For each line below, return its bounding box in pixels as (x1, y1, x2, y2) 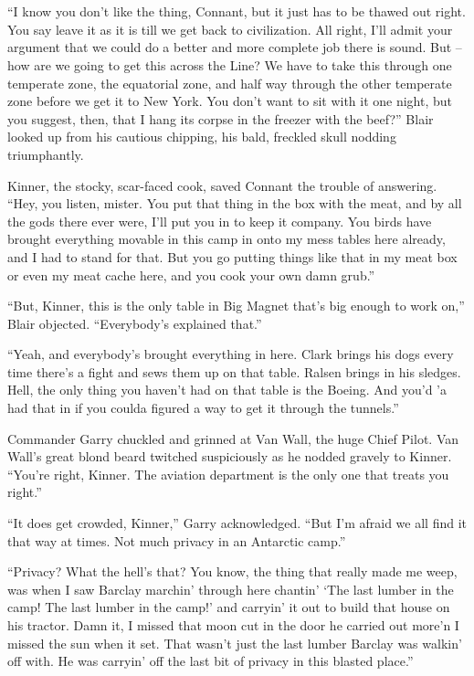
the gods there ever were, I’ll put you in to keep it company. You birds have (7, 211, 432, 230)
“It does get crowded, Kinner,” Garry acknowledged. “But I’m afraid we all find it (7, 513, 468, 533)
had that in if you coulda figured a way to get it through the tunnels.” (7, 398, 399, 417)
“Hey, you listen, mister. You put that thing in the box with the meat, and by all (7, 194, 462, 213)
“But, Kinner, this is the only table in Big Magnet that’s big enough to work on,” (7, 296, 465, 315)
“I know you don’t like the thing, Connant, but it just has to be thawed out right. (7, 2, 466, 21)
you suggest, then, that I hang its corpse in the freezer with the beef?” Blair (7, 109, 434, 128)
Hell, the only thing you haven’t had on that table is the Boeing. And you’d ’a (7, 380, 447, 399)
